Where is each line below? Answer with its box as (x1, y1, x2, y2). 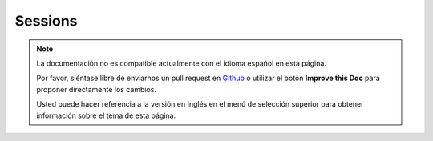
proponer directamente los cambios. (36, 84, 156, 94)
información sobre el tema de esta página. (36, 111, 176, 120)
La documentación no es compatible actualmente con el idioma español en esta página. (36, 58, 326, 68)
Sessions (14, 12, 78, 30)
